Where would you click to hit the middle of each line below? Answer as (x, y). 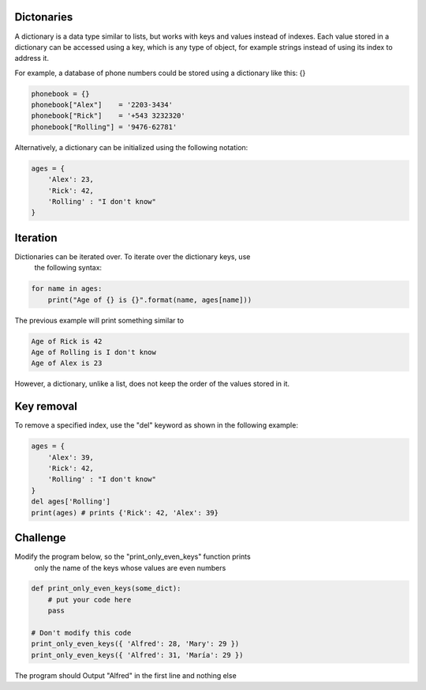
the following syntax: (68, 268)
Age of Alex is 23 (67, 363)
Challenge (40, 538)
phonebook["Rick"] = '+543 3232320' (108, 116)
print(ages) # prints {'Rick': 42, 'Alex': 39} (125, 513)
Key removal (46, 407)
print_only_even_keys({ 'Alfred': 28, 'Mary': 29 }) (135, 644)
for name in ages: (67, 289)
